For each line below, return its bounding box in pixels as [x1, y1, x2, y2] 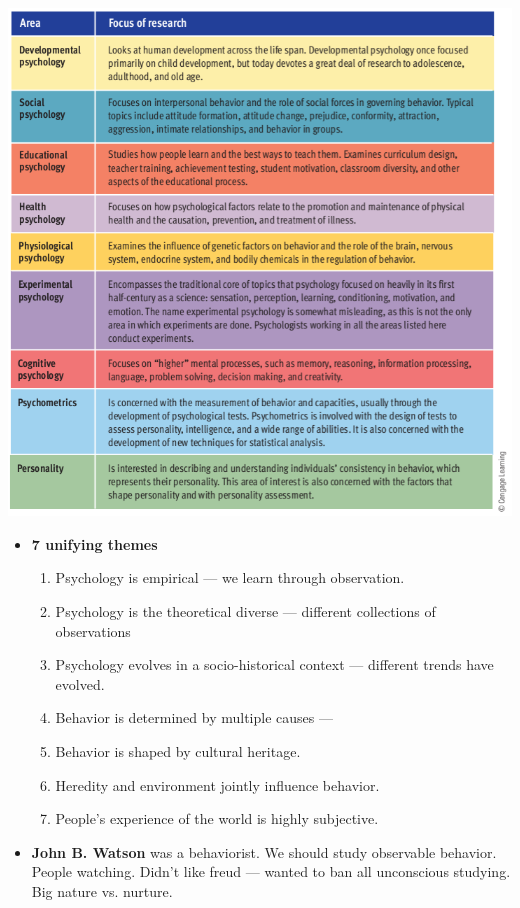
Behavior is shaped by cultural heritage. [55, 740, 301, 761]
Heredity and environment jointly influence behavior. [55, 774, 380, 795]
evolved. [55, 673, 105, 694]
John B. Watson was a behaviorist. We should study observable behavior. [31, 841, 497, 862]
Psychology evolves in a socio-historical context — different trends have [55, 654, 494, 675]
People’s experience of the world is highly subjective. [55, 808, 379, 829]
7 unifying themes [31, 533, 158, 554]
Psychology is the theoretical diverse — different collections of [55, 600, 436, 621]
